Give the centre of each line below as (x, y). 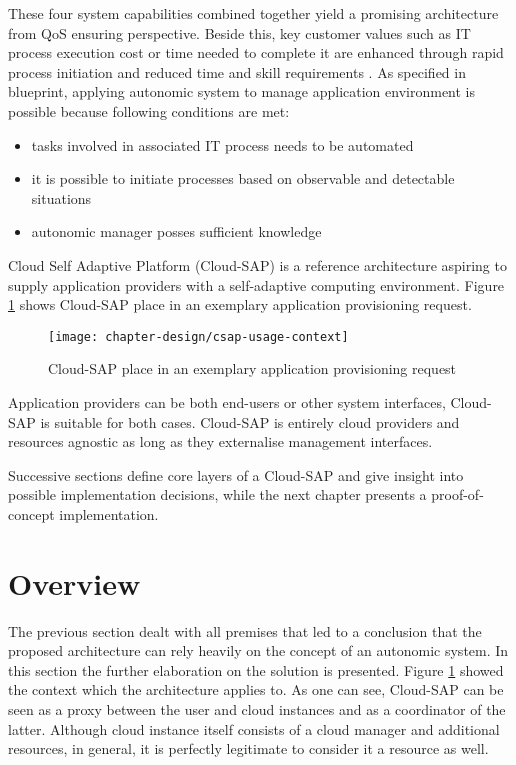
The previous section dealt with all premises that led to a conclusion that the (245, 630)
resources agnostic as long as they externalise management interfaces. (220, 441)
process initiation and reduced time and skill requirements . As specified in (237, 71)
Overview (74, 582)
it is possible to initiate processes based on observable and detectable (243, 178)
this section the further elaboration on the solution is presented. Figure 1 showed (256, 669)
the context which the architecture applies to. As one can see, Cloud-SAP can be (256, 689)
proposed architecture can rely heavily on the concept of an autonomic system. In (258, 650)
